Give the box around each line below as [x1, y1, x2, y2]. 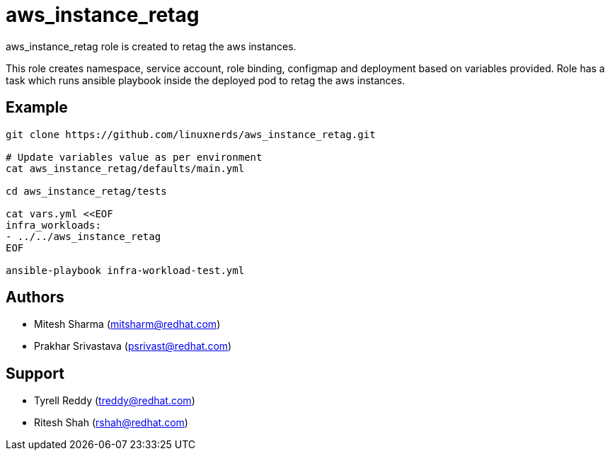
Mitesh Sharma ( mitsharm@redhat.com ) [34, 318, 221, 331]
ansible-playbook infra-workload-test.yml [6, 264, 245, 276]
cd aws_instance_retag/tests [6, 185, 167, 197]
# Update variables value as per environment [6, 151, 263, 163]
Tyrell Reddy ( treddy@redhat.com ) [34, 394, 195, 407]
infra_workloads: [6, 219, 101, 231]
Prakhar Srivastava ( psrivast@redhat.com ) [34, 340, 232, 353]
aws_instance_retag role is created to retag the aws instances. [6, 40, 297, 52]
